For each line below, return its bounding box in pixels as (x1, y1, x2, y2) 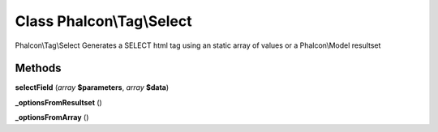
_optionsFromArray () (15, 113, 89, 122)
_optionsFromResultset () (15, 97, 103, 107)
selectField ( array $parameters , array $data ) (15, 83, 170, 92)
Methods (15, 62, 62, 75)
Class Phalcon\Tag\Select (15, 12, 192, 30)
